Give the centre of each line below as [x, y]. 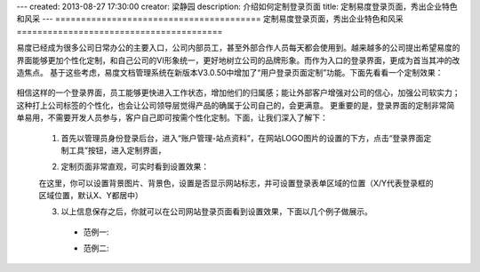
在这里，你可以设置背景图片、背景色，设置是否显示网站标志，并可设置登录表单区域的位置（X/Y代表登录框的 [236, 183]
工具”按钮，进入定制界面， [117, 150]
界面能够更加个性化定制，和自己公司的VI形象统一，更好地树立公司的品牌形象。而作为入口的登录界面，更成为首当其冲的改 [238, 60]
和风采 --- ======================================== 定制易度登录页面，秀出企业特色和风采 [210, 19]
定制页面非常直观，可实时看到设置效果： [135, 167]
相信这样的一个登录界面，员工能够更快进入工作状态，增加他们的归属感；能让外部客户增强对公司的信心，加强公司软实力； [238, 92]
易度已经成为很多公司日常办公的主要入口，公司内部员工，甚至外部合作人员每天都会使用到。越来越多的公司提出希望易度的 [238, 48]
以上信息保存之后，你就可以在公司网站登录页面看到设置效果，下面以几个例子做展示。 [216, 212]
